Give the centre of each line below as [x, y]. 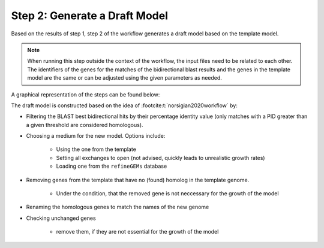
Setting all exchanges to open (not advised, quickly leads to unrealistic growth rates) [160, 158]
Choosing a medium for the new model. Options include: [96, 136]
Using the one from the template [96, 149]
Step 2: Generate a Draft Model [89, 16]
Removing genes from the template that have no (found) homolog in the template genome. [138, 180]
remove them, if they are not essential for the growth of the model [137, 232]
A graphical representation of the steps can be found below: [85, 94]
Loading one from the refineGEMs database [112, 166]
